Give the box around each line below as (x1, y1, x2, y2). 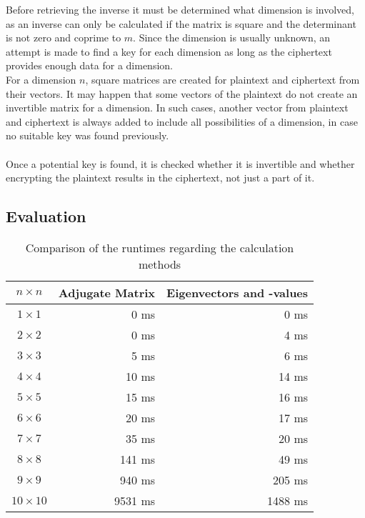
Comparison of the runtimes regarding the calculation (25, 239, 294, 256)
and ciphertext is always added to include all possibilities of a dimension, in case (6, 114, 358, 129)
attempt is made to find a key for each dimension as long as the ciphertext (6, 44, 332, 59)
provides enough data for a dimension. (6, 58, 173, 73)
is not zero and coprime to (6, 30, 121, 45)
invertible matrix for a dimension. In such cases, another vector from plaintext (6, 100, 349, 115)
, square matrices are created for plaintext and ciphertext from (85, 71, 360, 86)
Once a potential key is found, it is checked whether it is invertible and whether (6, 156, 355, 171)
